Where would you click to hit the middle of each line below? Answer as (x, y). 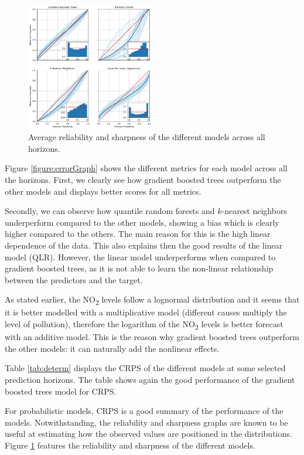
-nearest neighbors (254, 211)
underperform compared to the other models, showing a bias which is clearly (142, 222)
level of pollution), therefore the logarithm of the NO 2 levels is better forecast (144, 325)
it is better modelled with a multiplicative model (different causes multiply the (146, 312)
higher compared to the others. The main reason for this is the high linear (138, 234)
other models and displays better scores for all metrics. (103, 191)
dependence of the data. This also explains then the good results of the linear (144, 245)
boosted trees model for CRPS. (61, 391)
